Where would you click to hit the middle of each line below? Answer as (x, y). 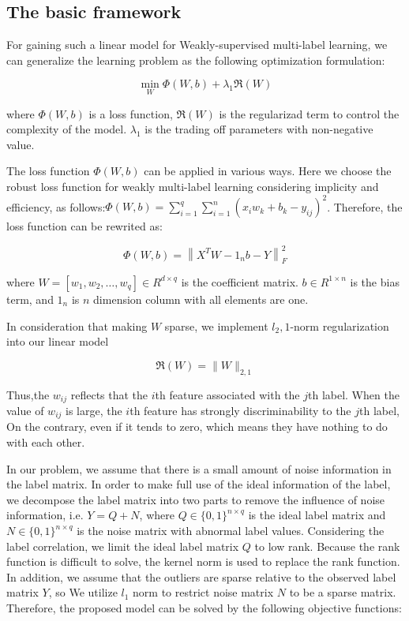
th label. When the (353, 394)
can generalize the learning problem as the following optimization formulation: (196, 60)
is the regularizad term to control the (309, 113)
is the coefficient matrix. (240, 281)
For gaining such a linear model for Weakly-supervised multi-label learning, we (197, 45)
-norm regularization (340, 325)
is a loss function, (131, 113)
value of (25, 410)
